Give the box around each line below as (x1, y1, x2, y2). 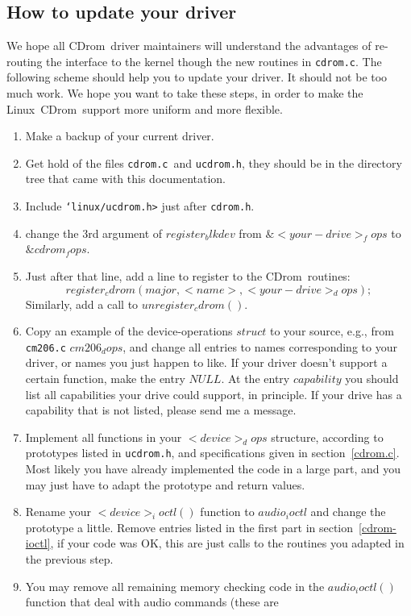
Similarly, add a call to (25, 295, 139, 312)
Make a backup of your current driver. (25, 127, 214, 144)
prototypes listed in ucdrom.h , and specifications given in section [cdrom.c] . (25, 444, 400, 461)
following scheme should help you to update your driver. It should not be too (6, 69, 388, 85)
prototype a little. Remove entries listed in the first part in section (25, 518, 354, 535)
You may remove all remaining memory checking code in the (25, 577, 325, 594)
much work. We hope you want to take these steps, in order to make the (6, 85, 363, 102)
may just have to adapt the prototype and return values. (25, 476, 305, 493)
